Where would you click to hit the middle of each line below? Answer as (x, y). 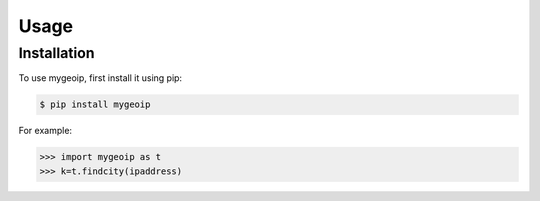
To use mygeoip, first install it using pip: (100, 78)
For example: (45, 131)
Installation (56, 53)
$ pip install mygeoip (95, 104)
